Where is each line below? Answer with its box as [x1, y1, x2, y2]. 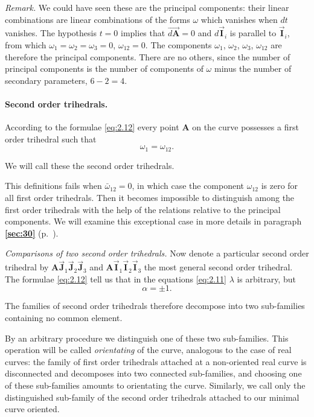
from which [5, 39, 46, 51]
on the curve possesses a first [192, 121, 299, 133]
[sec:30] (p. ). [5, 226, 59, 239]
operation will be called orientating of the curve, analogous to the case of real [5, 343, 292, 356]
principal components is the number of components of [5, 62, 203, 75]
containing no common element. [5, 311, 123, 323]
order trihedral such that [5, 132, 97, 145]
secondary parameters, [5, 74, 88, 86]
